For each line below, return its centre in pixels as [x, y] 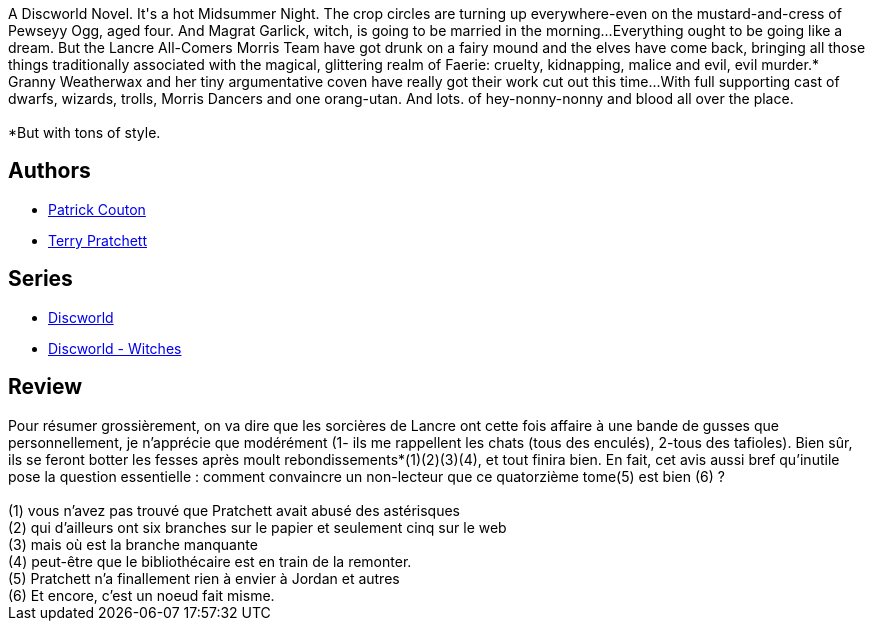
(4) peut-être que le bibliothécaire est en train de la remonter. [210, 561]
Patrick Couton [97, 209]
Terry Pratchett [98, 240]
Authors [49, 171]
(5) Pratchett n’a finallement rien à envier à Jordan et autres [204, 578]
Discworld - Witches [115, 348]
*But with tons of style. [84, 132]
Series [40, 279]
